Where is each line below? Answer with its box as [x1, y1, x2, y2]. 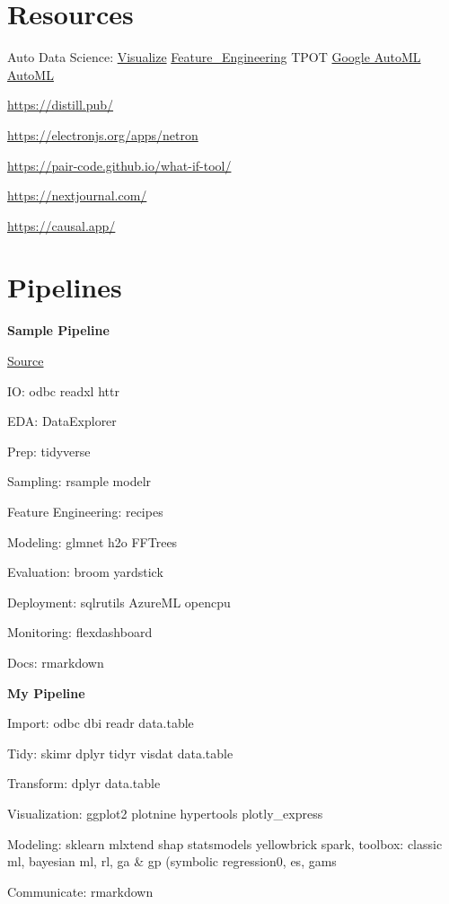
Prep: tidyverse [7, 441, 91, 460]
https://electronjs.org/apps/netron [7, 125, 198, 144]
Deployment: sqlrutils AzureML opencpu [7, 592, 231, 611]
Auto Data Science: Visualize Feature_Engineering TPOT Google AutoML [7, 48, 421, 66]
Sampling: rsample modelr [7, 472, 152, 491]
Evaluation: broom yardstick [7, 563, 163, 581]
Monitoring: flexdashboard [7, 623, 153, 642]
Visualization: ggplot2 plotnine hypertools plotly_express [7, 803, 323, 822]
